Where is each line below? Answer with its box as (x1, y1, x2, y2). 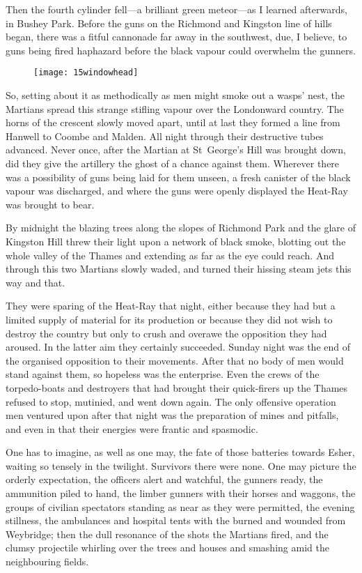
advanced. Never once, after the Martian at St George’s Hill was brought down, (6, 142, 346, 157)
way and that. (6, 275, 65, 289)
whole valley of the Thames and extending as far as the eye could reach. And (6, 247, 334, 262)
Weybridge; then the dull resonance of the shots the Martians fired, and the (6, 526, 329, 541)
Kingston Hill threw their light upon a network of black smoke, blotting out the (6, 234, 346, 248)
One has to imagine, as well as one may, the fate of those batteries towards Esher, (6, 445, 355, 459)
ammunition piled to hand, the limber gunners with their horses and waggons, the (6, 486, 356, 501)
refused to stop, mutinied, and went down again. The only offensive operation (6, 394, 336, 408)
